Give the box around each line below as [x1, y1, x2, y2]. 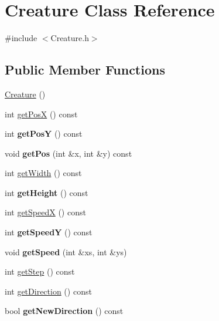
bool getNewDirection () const [5, 305, 124, 317]
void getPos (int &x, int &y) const [5, 147, 132, 159]
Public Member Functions [5, 60, 165, 79]
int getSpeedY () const [5, 226, 93, 238]
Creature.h [50, 32, 89, 44]
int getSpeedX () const [5, 206, 86, 218]
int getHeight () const [5, 186, 88, 198]
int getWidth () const [5, 167, 82, 179]
